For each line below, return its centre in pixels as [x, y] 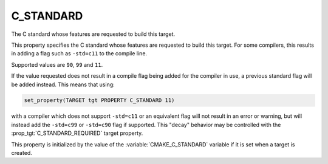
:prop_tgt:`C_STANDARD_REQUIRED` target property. [77, 133]
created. [22, 153]
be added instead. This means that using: [63, 84]
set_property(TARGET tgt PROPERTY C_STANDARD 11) [99, 101]
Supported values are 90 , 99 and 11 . [57, 64]
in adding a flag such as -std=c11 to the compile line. [79, 53]
